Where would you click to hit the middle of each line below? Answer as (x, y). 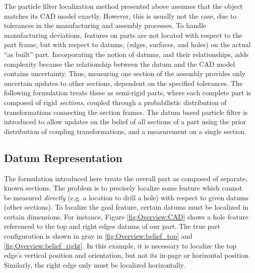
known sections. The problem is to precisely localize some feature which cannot (123, 188)
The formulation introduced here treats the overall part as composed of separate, (126, 178)
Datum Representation (63, 157)
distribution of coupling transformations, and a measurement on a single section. (125, 131)
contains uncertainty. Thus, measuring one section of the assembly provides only (125, 73)
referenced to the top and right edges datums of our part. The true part (112, 226)
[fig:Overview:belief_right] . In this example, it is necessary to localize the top (120, 245)
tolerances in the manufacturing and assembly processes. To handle (105, 25)
